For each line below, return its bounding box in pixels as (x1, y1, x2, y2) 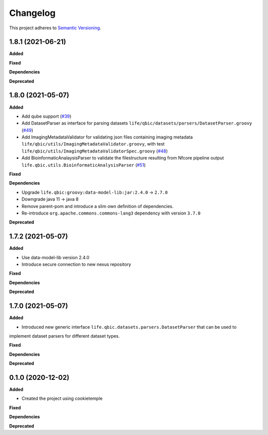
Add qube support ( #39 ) (21, 113, 71, 119)
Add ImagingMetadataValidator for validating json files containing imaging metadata (21, 134, 193, 140)
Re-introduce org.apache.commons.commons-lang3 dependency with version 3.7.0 (21, 210, 201, 216)
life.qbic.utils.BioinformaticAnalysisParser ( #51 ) (21, 162, 146, 168)
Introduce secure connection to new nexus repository (21, 261, 132, 268)
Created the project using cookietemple (21, 395, 103, 402)
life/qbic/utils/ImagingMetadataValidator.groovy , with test (21, 141, 165, 147)
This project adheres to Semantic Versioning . (9, 25, 101, 31)
